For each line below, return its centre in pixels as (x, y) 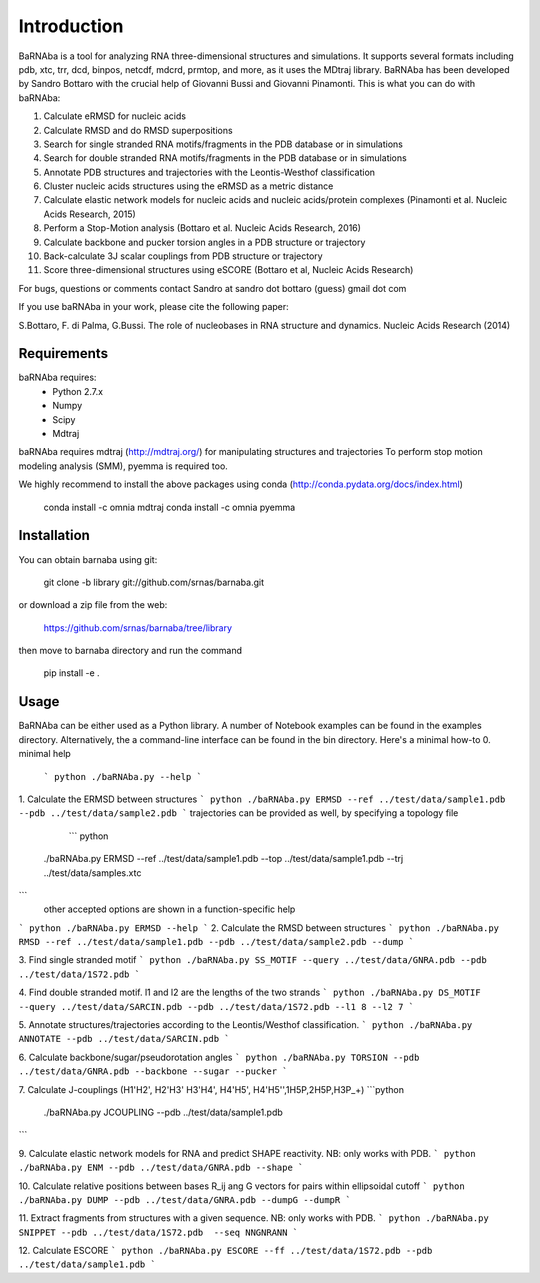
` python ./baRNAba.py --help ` (122, 776)
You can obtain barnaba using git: (88, 559)
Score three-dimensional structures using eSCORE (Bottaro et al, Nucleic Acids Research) (228, 270)
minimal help (45, 754)
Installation (54, 535)
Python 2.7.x (78, 391)
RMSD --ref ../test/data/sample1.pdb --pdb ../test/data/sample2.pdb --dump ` (216, 942)
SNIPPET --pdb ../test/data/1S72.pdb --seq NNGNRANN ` (158, 1232)
